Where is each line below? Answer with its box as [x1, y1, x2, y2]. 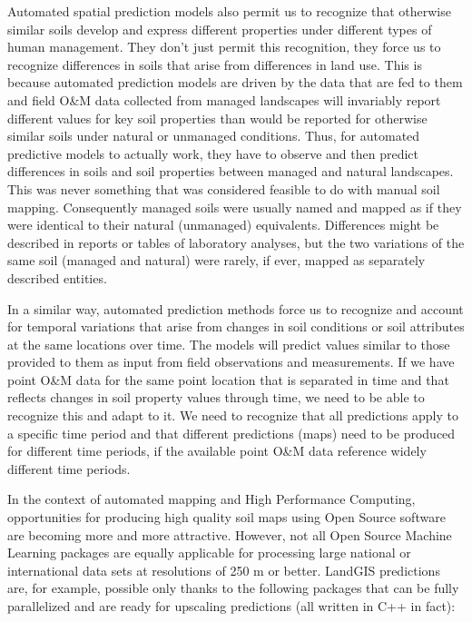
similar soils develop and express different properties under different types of [7, 19, 432, 38]
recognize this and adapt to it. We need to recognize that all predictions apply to [7, 406, 458, 425]
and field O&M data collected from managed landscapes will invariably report [7, 90, 441, 109]
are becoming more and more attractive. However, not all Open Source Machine [7, 525, 452, 544]
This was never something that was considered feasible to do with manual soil [7, 179, 440, 198]
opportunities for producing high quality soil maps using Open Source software [7, 508, 446, 527]
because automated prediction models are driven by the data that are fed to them [7, 73, 463, 92]
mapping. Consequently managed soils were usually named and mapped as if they [7, 197, 462, 216]
